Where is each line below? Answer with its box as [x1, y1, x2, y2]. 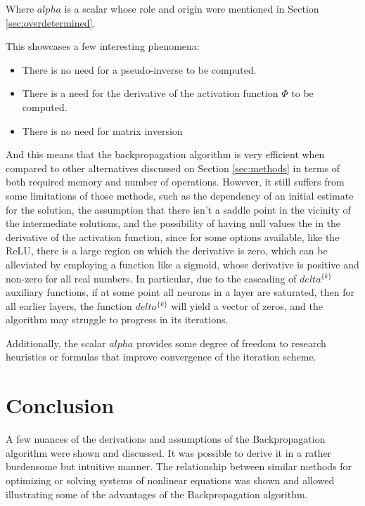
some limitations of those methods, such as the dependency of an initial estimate [6, 188, 354, 202]
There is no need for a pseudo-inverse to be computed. [22, 62, 257, 77]
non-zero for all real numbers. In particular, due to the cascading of [6, 271, 297, 285]
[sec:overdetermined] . [6, 15, 96, 30]
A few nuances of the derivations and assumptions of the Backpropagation [6, 432, 326, 446]
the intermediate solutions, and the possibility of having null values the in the [6, 216, 341, 231]
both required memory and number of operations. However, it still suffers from [6, 174, 345, 189]
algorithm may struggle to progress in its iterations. [6, 312, 229, 327]
